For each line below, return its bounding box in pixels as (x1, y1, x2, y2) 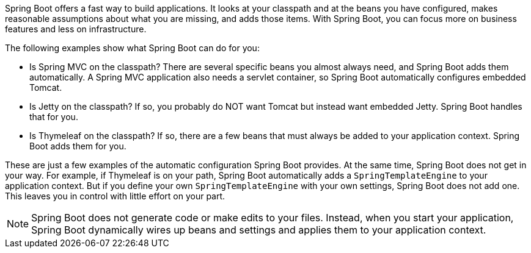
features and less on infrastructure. (5, 24, 147, 34)
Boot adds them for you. (29, 141, 126, 151)
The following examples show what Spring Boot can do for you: (5, 43, 260, 53)
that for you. (29, 112, 78, 122)
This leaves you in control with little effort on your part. (5, 191, 225, 201)
